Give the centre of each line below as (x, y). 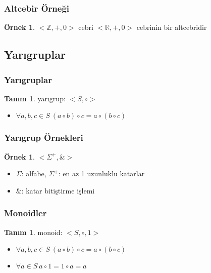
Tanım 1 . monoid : (33, 232)
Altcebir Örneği (37, 8)
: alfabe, (34, 173)
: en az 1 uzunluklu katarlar (101, 173)
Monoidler (25, 213)
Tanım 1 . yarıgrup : (35, 98)
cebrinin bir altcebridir (172, 27)
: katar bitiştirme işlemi (58, 190)
